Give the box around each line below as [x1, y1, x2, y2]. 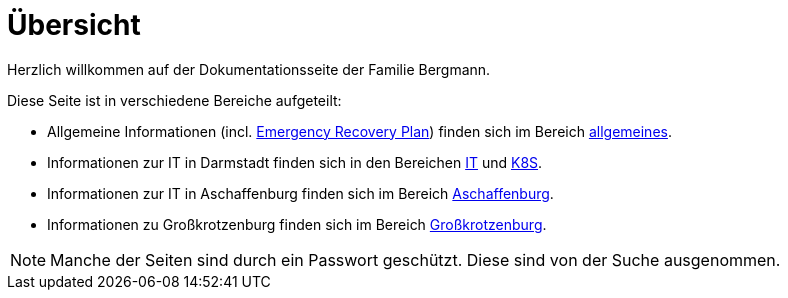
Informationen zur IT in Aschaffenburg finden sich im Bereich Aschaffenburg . [47, 184, 554, 202]
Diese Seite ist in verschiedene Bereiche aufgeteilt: [7, 91, 342, 109]
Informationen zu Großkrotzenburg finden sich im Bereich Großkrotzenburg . [47, 215, 547, 233]
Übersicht [7, 8, 141, 42]
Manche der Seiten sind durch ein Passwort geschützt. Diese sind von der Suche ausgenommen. [50, 249, 781, 270]
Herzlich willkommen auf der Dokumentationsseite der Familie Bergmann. [7, 60, 491, 78]
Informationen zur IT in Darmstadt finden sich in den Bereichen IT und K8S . [47, 153, 543, 171]
